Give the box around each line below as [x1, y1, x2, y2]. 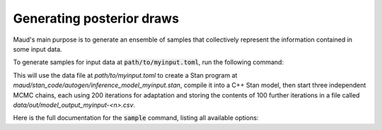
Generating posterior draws [13, 11, 180, 26]
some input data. [13, 45, 63, 53]
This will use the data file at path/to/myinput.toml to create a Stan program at [13, 71, 238, 79]
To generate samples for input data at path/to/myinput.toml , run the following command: [13, 58, 284, 66]
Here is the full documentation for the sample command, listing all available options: [13, 114, 259, 122]
